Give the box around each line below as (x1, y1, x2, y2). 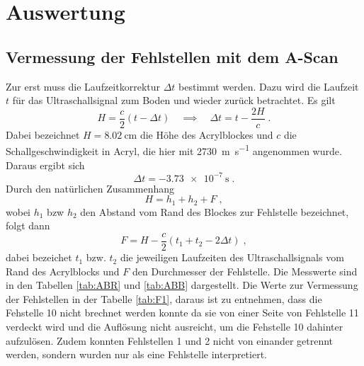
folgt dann (6, 218, 50, 233)
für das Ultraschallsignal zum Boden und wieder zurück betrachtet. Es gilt (12, 93, 336, 108)
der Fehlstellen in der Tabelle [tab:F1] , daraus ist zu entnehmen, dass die (6, 291, 322, 306)
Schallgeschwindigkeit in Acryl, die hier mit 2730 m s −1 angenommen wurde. (6, 142, 342, 159)
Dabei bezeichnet (6, 127, 80, 142)
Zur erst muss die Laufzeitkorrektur (6, 79, 161, 93)
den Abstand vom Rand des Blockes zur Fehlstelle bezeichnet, (80, 204, 349, 219)
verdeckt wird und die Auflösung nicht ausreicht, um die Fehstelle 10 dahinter (6, 319, 343, 334)
